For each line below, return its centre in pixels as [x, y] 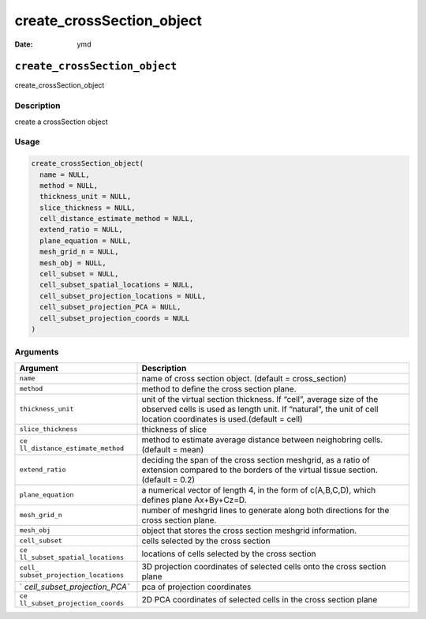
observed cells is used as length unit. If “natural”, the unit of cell [260, 409]
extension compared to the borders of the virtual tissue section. [260, 470]
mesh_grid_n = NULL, [79, 252]
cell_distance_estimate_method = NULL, [117, 219]
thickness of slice [174, 429]
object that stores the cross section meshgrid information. [249, 531]
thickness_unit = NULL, [86, 197]
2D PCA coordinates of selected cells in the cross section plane [260, 599]
